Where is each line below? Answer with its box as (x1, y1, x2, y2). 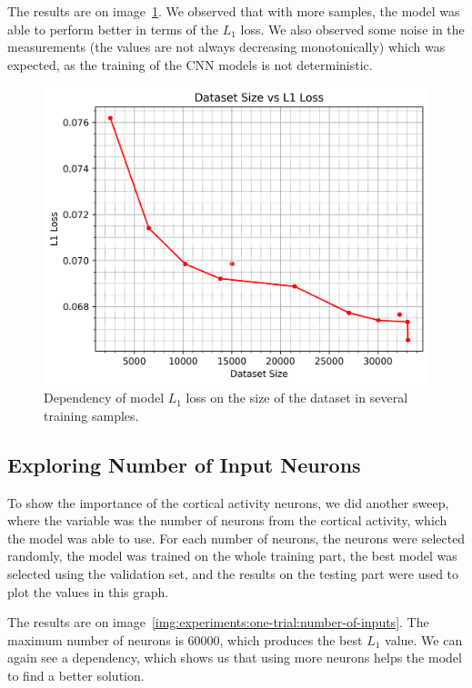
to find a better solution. (7, 666, 145, 685)
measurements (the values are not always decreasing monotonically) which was (7, 37, 446, 56)
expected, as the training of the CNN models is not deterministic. (7, 55, 373, 74)
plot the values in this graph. (7, 582, 169, 601)
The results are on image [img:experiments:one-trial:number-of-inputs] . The (7, 613, 429, 632)
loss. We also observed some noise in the (240, 19, 465, 38)
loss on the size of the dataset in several (186, 388, 408, 407)
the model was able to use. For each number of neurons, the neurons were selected (7, 528, 466, 547)
